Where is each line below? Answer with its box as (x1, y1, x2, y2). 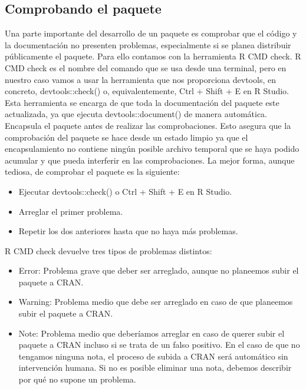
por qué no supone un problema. (18, 373, 136, 385)
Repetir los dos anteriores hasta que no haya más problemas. (18, 225, 238, 237)
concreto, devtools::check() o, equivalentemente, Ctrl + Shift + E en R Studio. (5, 85, 289, 97)
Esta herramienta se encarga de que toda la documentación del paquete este (5, 96, 279, 108)
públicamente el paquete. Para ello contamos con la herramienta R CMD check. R (5, 50, 301, 62)
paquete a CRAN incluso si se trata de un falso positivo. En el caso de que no (18, 338, 300, 351)
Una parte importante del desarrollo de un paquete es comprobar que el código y (5, 27, 297, 39)
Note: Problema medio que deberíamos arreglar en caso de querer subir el (18, 327, 285, 339)
